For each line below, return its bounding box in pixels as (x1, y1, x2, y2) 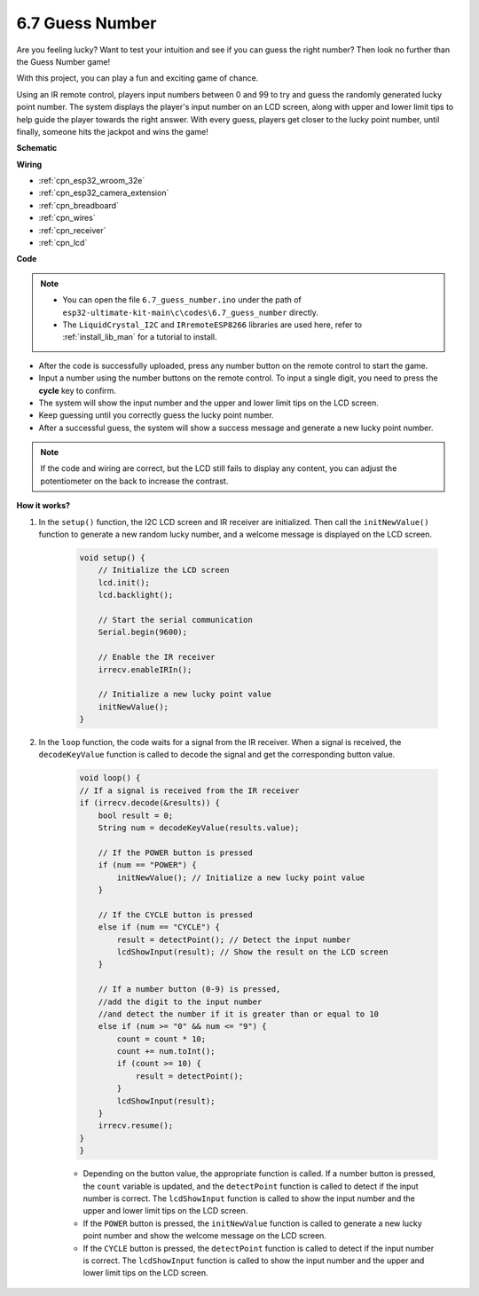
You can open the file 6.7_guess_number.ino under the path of (62, 295, 302, 305)
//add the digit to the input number (98, 996, 263, 1007)
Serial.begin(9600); (98, 627, 188, 638)
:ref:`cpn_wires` (38, 213, 97, 224)
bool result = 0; (98, 810, 174, 821)
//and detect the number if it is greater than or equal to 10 (98, 1009, 380, 1019)
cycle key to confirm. (38, 385, 117, 396)
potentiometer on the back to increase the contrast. (40, 475, 229, 486)
